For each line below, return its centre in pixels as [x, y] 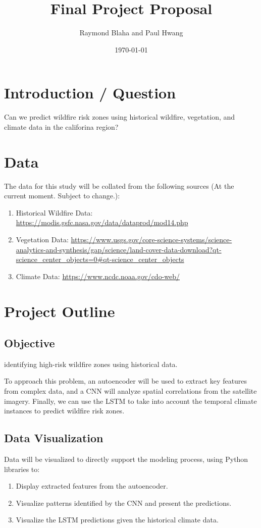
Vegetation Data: [42, 239]
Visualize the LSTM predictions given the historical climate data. [117, 520]
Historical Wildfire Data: [54, 212]
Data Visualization [54, 438]
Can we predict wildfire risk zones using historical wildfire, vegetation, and [120, 117]
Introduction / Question [90, 93]
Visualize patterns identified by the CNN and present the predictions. [124, 503]
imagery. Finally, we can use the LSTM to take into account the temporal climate [130, 401]
